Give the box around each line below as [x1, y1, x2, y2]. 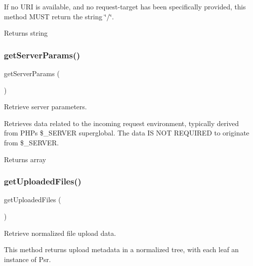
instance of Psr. [4, 254, 51, 264]
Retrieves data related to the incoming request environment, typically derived [4, 118, 239, 128]
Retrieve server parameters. [4, 101, 87, 112]
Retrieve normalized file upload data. [4, 227, 116, 238]
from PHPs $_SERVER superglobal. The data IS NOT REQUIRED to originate [4, 128, 250, 138]
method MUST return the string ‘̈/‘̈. [4, 11, 114, 21]
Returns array [4, 154, 46, 164]
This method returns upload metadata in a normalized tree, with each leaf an [4, 244, 239, 255]
